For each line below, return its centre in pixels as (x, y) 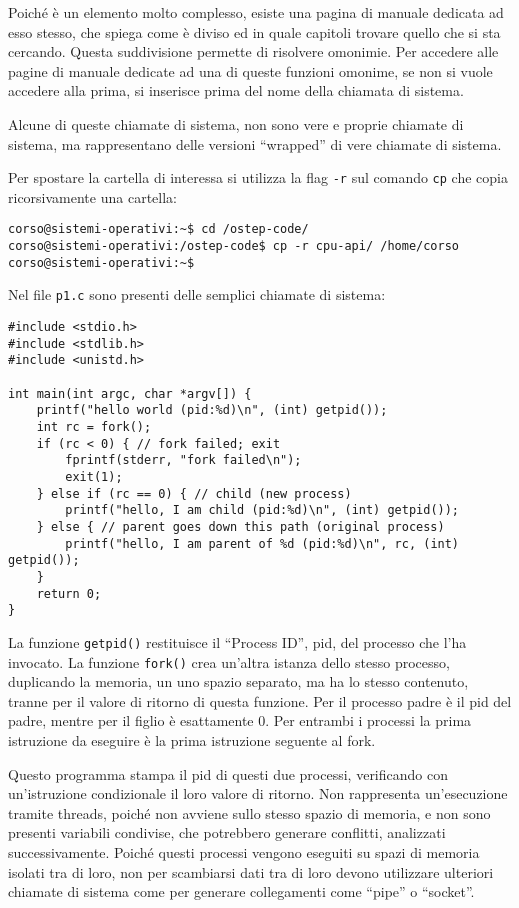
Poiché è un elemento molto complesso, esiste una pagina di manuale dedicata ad (256, 12)
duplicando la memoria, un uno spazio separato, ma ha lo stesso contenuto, (238, 681)
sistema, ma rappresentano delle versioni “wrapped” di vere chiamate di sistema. (255, 143)
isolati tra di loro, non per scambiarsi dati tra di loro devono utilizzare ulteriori (251, 871)
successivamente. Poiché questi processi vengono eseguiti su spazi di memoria (244, 851)
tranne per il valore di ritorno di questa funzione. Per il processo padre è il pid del (260, 700)
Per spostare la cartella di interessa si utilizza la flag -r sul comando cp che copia (258, 177)
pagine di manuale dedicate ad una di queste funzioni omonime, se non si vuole (250, 70)
